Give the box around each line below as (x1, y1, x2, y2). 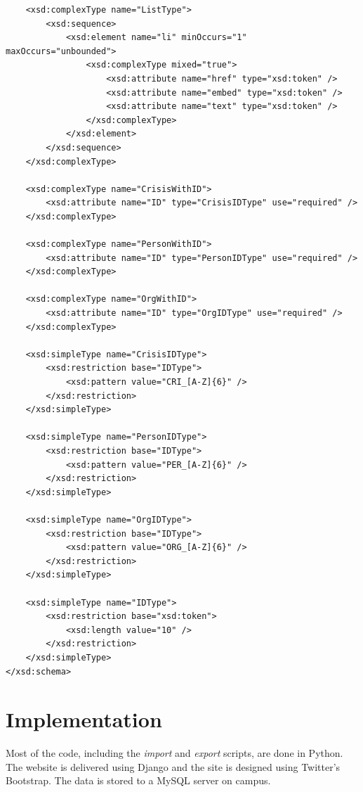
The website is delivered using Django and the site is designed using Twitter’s (6, 759, 341, 774)
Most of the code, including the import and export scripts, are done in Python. (6, 746, 343, 760)
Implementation (6, 705, 162, 734)
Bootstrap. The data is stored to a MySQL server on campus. (6, 773, 271, 788)
